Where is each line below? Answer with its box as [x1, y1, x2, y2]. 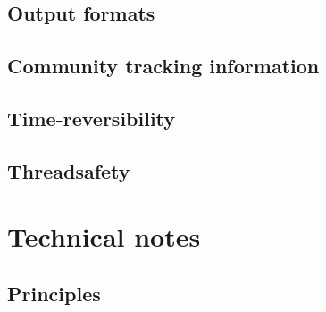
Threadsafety [7, 156, 130, 184]
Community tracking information [7, 52, 320, 80]
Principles [7, 279, 101, 307]
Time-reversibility [7, 104, 176, 131]
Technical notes [7, 218, 201, 255]
